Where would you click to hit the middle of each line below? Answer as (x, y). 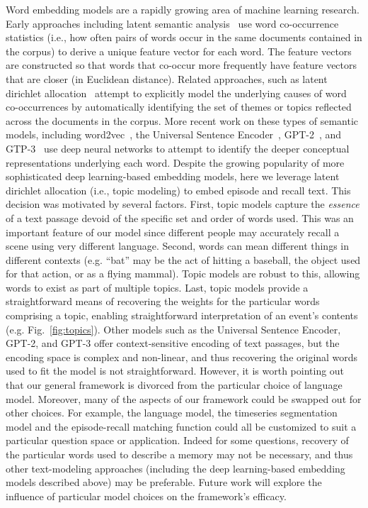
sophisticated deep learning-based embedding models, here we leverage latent (173, 176)
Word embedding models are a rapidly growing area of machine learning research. (183, 9)
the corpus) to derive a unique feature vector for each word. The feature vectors (179, 51)
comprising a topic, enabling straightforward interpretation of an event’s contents (182, 315)
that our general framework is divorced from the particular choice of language (174, 385)
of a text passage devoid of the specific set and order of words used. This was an (180, 217)
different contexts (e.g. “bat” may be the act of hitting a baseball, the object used (183, 259)
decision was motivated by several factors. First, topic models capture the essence (183, 204)
